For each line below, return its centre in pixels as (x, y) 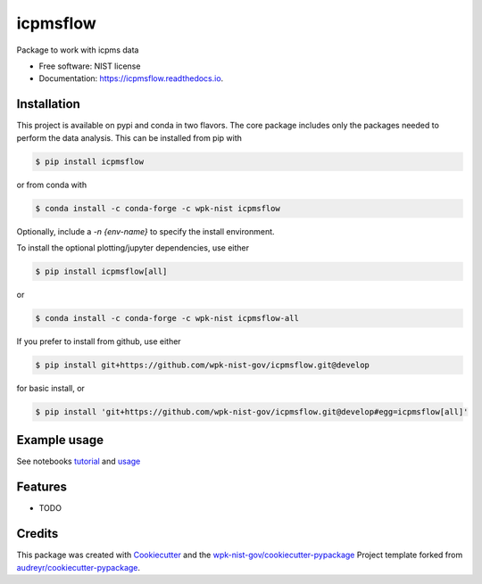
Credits (37, 534)
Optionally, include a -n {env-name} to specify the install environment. (146, 231)
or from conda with (52, 185)
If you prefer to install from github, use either (99, 341)
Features (42, 487)
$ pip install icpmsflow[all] (101, 271)
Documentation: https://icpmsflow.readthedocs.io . (131, 78)
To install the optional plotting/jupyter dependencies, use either (133, 247)
